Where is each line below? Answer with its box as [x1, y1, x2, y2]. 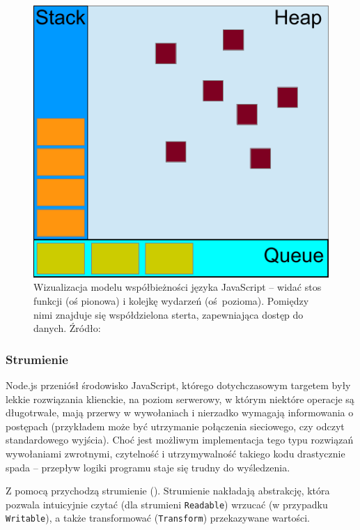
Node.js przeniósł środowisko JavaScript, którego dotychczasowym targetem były [6, 378, 351, 393]
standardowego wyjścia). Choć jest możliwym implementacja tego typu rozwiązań [6, 432, 354, 447]
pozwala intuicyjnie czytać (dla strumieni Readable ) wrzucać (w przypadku [6, 497, 328, 511]
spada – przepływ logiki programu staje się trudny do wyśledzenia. [6, 460, 290, 474]
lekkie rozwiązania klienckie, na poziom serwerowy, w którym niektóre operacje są [6, 391, 354, 406]
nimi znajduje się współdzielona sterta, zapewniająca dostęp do [33, 307, 304, 321]
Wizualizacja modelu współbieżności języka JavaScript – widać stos [33, 280, 322, 294]
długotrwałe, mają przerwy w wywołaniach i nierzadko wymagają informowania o [6, 405, 354, 420]
